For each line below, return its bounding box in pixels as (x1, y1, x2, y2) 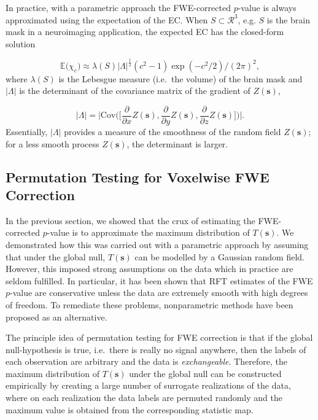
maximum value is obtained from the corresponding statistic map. (6, 403, 254, 416)
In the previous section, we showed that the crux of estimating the (6, 214, 255, 227)
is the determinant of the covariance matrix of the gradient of (19, 84, 250, 97)
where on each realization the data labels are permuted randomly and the (6, 391, 282, 404)
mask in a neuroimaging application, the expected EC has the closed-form (6, 25, 284, 38)
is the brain (266, 13, 310, 26)
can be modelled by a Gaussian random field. (134, 250, 305, 263)
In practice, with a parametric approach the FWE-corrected (6, 1, 231, 14)
